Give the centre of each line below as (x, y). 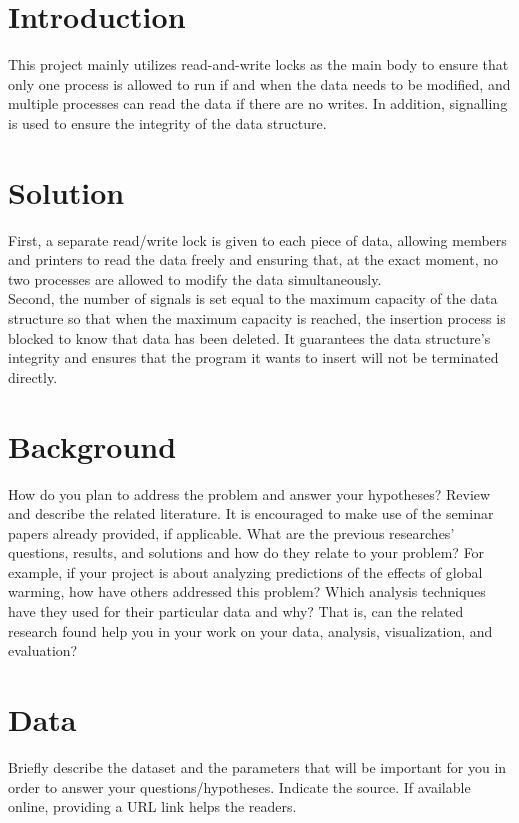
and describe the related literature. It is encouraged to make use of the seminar (251, 513)
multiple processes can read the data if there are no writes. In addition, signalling (258, 103)
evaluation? (43, 650)
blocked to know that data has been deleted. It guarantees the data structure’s (249, 337)
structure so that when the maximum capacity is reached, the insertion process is (257, 318)
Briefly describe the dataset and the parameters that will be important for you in (257, 766)
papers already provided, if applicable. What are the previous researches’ (231, 532)
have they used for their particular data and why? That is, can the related (236, 611)
